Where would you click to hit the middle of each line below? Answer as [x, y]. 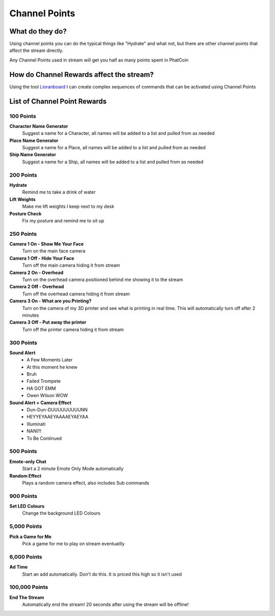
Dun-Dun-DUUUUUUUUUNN [57, 410]
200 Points [23, 175]
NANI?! [34, 431]
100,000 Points [29, 587]
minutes [31, 315]
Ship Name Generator [33, 155]
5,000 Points [26, 526]
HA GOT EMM [41, 388]
